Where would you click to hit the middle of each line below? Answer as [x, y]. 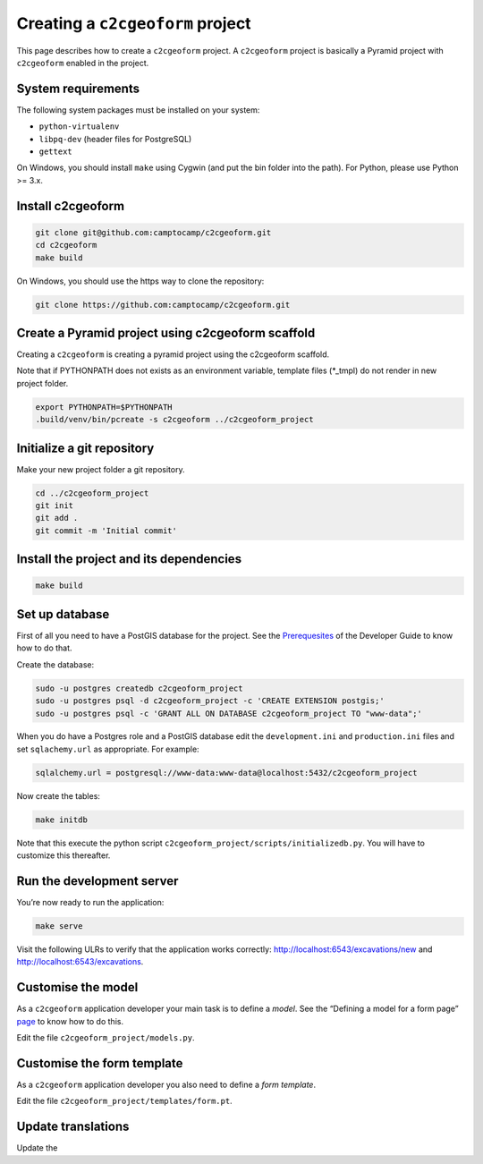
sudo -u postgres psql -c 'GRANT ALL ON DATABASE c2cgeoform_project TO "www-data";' [229, 713]
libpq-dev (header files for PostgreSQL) [115, 139]
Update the [37, 1148]
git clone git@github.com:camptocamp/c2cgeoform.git [153, 232]
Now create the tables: [58, 795]
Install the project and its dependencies [129, 559]
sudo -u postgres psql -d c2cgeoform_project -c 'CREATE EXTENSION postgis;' [210, 701]
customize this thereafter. [64, 855]
